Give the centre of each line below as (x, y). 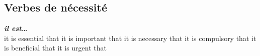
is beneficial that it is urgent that (55, 48)
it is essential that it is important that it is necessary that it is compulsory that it (130, 38)
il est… (16, 28)
